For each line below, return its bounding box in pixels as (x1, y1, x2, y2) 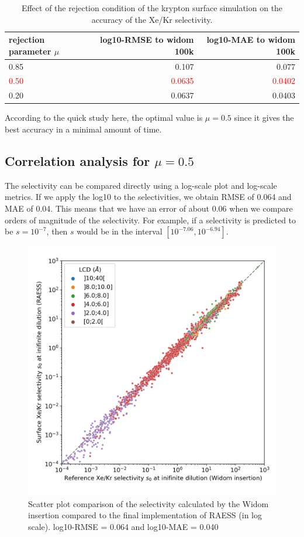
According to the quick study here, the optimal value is (5, 111, 203, 124)
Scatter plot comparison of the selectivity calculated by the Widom (28, 497, 269, 509)
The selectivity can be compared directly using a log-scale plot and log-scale (5, 179, 277, 191)
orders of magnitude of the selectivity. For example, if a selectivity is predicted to (5, 213, 296, 226)
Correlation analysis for (5, 151, 150, 169)
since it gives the (234, 111, 294, 124)
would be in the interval (77, 225, 163, 237)
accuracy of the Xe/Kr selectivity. (91, 13, 213, 25)
